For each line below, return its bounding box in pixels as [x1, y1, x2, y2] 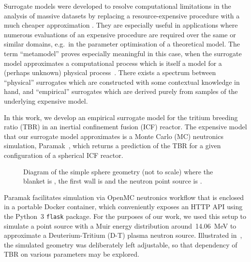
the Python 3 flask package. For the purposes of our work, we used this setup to [4, 211, 247, 221]
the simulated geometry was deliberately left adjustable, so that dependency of [4, 239, 237, 249]
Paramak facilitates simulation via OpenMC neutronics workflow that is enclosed [4, 192, 244, 202]
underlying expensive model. [4, 95, 88, 106]
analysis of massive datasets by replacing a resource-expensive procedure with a [4, 10, 240, 20]
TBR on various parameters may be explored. [4, 249, 139, 259]
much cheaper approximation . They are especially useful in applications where [4, 20, 238, 30]
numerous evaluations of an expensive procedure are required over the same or [4, 29, 236, 39]
